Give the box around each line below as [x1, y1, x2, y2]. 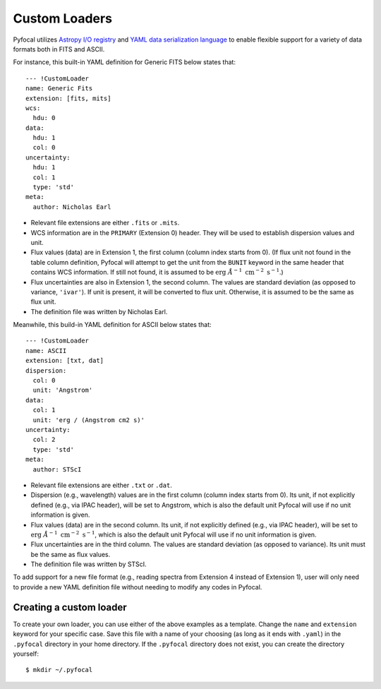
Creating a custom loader [13, 601, 127, 613]
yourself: [13, 649, 39, 658]
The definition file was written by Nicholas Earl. [30, 307, 168, 316]
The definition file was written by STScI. [30, 560, 147, 568]
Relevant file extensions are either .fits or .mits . [30, 219, 180, 227]
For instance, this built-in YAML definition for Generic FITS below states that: [13, 58, 236, 66]
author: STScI [32, 465, 82, 473]
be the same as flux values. [30, 550, 111, 558]
